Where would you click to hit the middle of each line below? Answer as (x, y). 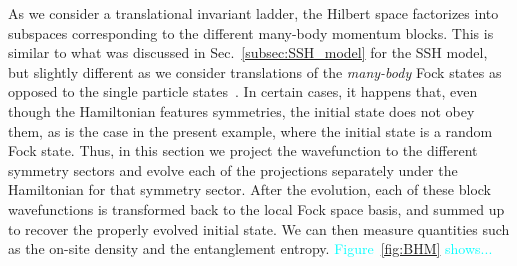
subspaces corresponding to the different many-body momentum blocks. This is (251, 32)
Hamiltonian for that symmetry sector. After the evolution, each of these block (249, 189)
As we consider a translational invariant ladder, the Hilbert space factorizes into (253, 13)
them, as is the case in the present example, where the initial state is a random (250, 130)
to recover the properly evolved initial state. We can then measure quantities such (259, 228)
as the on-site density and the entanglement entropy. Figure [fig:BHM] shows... (250, 248)
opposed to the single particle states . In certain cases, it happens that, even (243, 91)
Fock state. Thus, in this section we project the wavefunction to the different (243, 150)
